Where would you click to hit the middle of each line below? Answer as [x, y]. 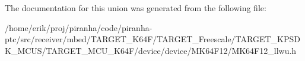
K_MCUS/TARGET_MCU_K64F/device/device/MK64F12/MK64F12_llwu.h [151, 50]
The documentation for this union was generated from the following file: [136, 8]
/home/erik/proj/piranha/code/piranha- [79, 27]
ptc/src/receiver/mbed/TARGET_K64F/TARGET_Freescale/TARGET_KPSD [152, 39]
